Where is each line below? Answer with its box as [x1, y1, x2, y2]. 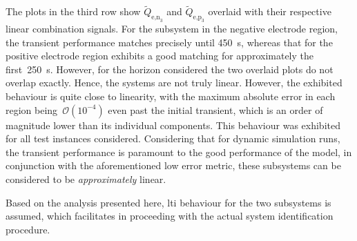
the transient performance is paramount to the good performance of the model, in [6, 144, 352, 159]
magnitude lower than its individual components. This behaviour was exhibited [6, 117, 340, 132]
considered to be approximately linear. [6, 171, 166, 186]
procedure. [6, 222, 50, 236]
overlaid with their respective [208, 4, 331, 19]
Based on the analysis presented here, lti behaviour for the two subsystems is [6, 195, 331, 209]
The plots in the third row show [6, 4, 141, 19]
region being [6, 102, 58, 117]
